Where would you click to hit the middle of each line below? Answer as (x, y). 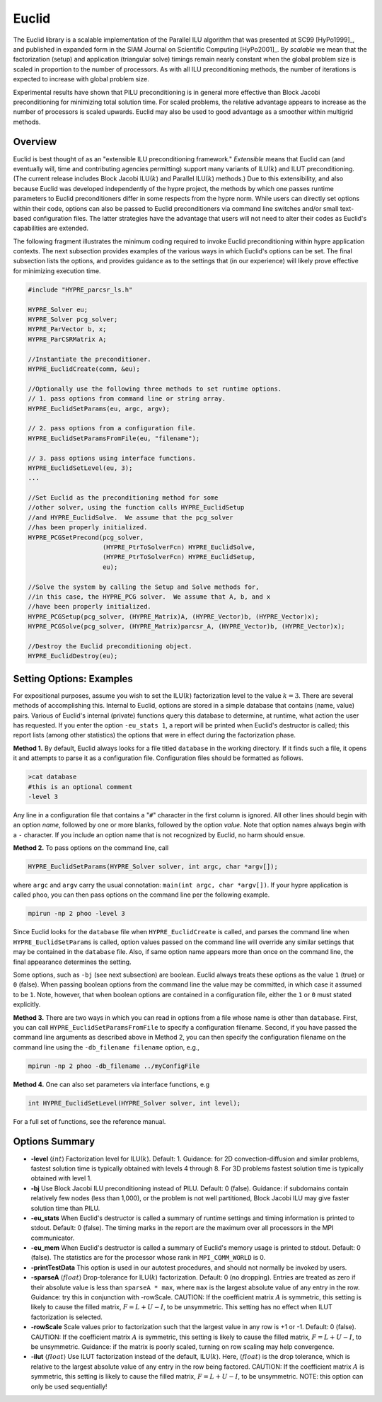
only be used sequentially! (69, 1386)
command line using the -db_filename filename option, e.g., (106, 1047)
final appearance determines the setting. (72, 962)
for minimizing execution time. (57, 271)
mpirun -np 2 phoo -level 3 (76, 914)
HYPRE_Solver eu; (58, 309)
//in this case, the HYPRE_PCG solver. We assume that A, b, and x (149, 597)
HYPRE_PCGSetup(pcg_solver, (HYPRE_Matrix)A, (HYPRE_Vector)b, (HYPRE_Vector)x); (174, 616)
